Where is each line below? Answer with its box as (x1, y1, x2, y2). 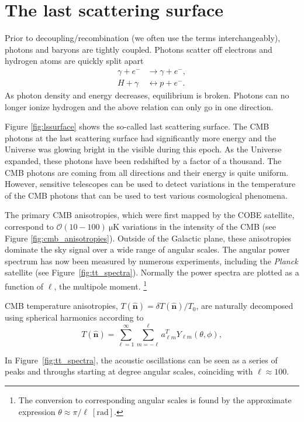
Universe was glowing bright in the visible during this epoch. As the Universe (5, 143, 282, 155)
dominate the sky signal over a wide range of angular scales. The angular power (5, 243, 290, 256)
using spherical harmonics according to (5, 311, 144, 324)
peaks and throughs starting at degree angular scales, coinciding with (5, 365, 253, 377)
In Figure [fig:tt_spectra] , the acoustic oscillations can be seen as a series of (5, 353, 278, 366)
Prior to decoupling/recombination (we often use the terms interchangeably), (5, 32, 281, 44)
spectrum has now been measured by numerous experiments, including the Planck (5, 254, 298, 267)
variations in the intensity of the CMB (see (122, 220, 276, 232)
